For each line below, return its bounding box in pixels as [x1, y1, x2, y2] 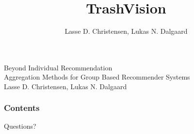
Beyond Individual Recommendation [4, 62, 113, 72]
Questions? [4, 121, 36, 131]
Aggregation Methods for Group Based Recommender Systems [4, 72, 190, 82]
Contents [4, 102, 40, 114]
